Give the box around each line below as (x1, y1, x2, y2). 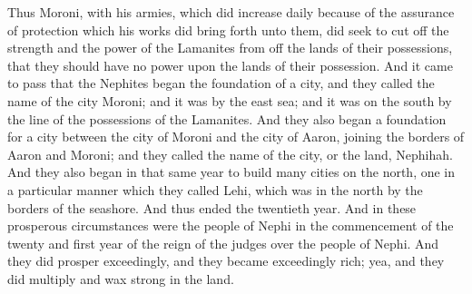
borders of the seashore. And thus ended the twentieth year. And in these (7, 198, 417, 217)
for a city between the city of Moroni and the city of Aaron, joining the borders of (7, 127, 465, 146)
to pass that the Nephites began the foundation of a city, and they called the (7, 73, 435, 93)
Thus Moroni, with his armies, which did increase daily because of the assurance (7, 3, 455, 21)
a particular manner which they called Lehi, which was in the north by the (7, 180, 423, 199)
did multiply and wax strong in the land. (7, 269, 234, 288)
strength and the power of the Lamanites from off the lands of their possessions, (7, 38, 453, 57)
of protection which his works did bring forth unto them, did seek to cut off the (7, 20, 449, 39)
